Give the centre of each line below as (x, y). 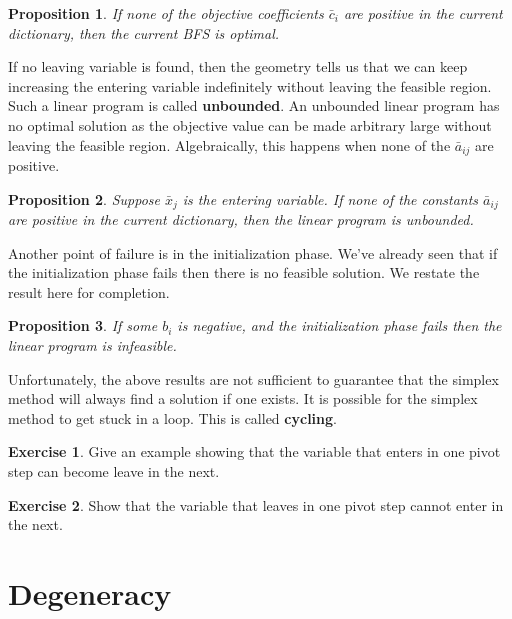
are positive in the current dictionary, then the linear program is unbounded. (241, 219)
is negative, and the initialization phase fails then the (339, 325)
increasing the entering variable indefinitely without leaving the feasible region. (250, 85)
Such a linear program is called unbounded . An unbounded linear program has (254, 105)
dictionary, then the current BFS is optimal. (144, 32)
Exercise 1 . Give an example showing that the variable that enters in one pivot (254, 451)
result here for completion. (89, 291)
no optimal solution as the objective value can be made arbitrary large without (250, 124)
